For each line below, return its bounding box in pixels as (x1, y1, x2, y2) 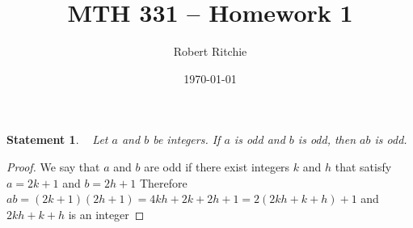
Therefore (139, 174, 188, 191)
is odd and (234, 131, 285, 148)
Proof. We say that (6, 158, 100, 175)
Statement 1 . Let (6, 131, 108, 148)
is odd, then (297, 131, 356, 148)
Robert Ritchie (173, 43, 247, 60)
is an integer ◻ (68, 205, 145, 222)
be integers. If (153, 131, 221, 148)
